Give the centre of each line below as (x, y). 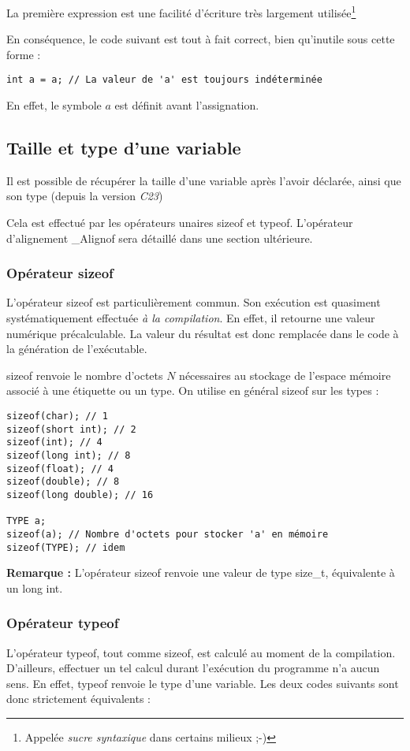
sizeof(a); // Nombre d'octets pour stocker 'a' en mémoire (168, 534)
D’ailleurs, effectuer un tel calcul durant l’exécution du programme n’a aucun (193, 668)
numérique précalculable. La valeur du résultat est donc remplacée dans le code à (203, 333)
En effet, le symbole (54, 105)
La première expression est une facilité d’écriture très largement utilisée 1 (181, 11)
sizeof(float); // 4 (60, 468)
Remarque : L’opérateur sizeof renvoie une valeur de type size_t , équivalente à (201, 573)
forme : (24, 54)
